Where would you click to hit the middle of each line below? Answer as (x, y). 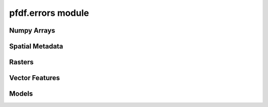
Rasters (21, 62)
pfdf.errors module (49, 13)
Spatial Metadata (36, 46)
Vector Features (34, 78)
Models (21, 94)
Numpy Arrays (32, 30)
